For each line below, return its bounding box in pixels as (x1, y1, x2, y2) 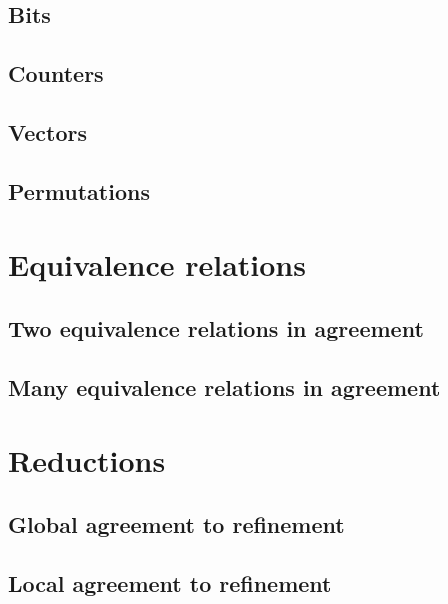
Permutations (8, 175, 150, 206)
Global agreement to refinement (8, 508, 345, 539)
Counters (8, 58, 104, 89)
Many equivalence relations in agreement (8, 371, 441, 402)
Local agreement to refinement (8, 567, 332, 598)
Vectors (8, 116, 87, 147)
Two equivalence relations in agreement (8, 312, 424, 343)
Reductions (8, 440, 166, 481)
